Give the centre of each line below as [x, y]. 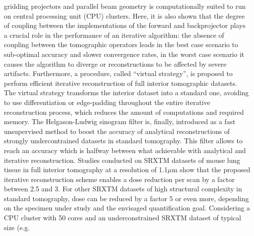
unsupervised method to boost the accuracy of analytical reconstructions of [117, 131]
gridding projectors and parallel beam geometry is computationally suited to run [125, 6]
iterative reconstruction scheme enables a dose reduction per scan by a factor [119, 179]
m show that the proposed [211, 170]
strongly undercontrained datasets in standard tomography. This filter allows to [123, 141]
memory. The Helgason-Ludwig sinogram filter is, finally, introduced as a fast [120, 121]
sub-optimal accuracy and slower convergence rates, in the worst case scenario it [124, 54]
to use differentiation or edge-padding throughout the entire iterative [107, 102]
